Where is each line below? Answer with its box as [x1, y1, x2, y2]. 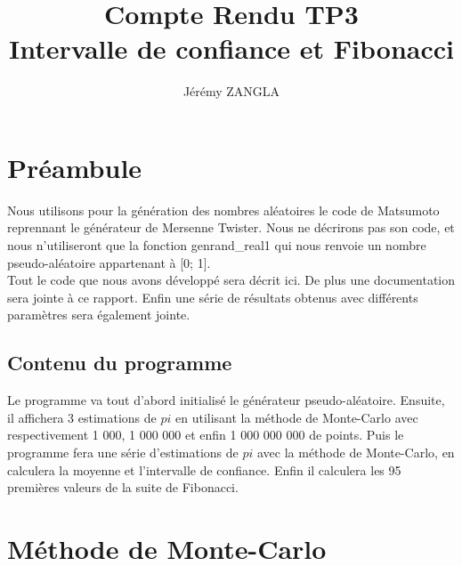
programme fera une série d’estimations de [7, 442, 239, 461]
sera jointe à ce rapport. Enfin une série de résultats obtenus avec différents [7, 287, 418, 306]
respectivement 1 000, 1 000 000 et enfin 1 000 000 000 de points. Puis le [7, 425, 404, 444]
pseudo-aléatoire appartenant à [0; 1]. [7, 253, 211, 271]
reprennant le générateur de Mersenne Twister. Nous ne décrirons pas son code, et [7, 218, 455, 237]
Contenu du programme [7, 349, 232, 376]
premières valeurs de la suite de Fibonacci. [7, 478, 239, 497]
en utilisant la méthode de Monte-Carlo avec [174, 408, 418, 426]
